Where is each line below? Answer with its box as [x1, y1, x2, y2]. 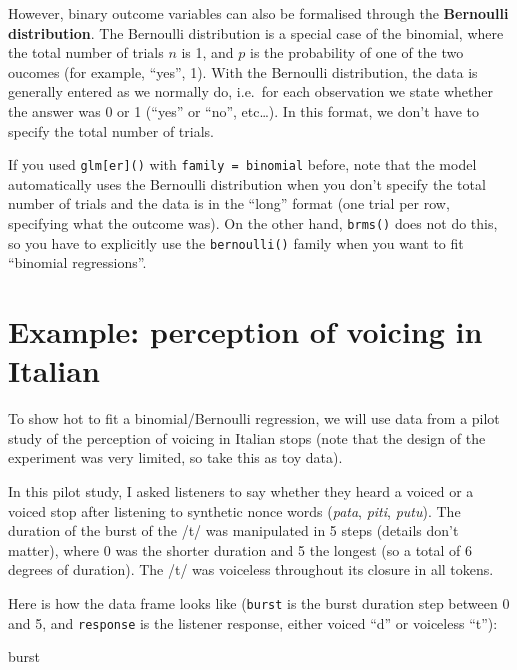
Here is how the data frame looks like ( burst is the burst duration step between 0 [8, 592, 510, 613]
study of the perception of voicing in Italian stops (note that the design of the [8, 427, 486, 448]
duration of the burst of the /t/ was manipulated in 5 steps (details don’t [8, 520, 459, 541]
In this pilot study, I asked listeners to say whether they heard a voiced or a [8, 481, 474, 501]
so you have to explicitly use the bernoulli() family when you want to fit [8, 232, 464, 253]
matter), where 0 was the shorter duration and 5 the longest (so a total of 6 [8, 539, 473, 560]
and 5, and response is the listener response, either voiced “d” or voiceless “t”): [8, 612, 498, 633]
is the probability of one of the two [250, 42, 464, 63]
